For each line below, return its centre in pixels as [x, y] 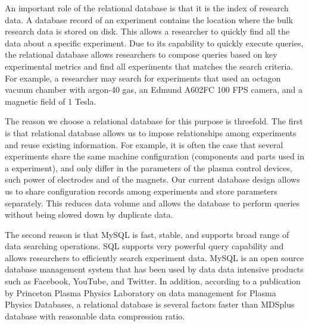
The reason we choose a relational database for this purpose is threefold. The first [154, 121]
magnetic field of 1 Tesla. [51, 101]
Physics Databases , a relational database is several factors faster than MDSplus [150, 304]
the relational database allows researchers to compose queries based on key [141, 54]
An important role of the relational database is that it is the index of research [147, 8]
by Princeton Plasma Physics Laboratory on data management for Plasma [141, 292]
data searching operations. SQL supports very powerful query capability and [144, 246]
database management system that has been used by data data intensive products [154, 269]
